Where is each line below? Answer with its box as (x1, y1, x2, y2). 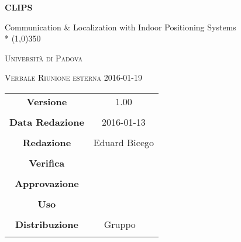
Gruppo (104, 217, 136, 231)
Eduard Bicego (93, 135, 154, 149)
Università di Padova (5, 51, 82, 64)
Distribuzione (15, 217, 78, 231)
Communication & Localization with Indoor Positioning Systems (5, 20, 236, 33)
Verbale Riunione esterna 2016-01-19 (5, 71, 142, 84)
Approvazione (15, 176, 79, 190)
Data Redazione (9, 115, 84, 129)
